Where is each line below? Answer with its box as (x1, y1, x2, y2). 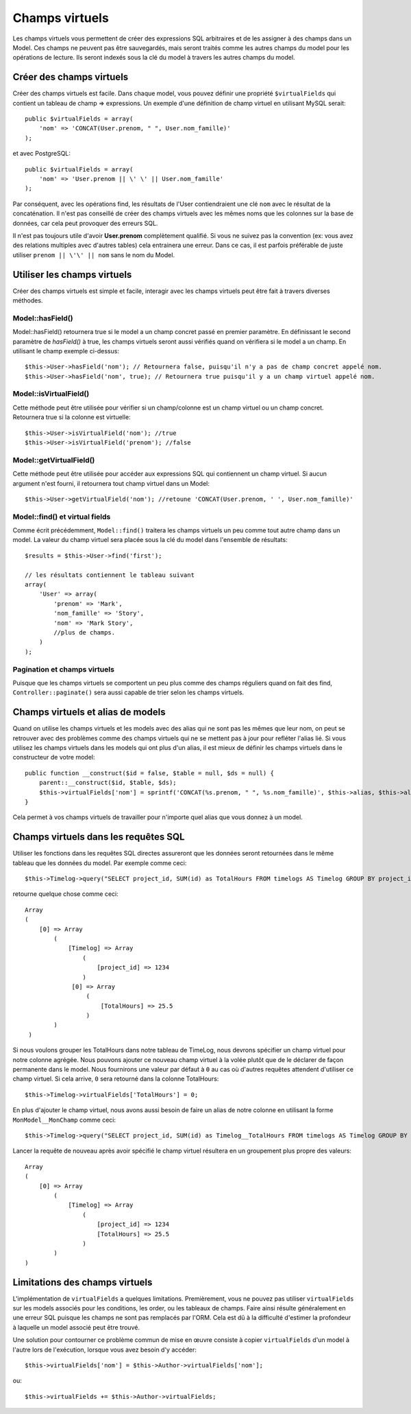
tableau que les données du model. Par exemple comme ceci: (12, 858, 187, 867)
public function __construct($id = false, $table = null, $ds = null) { (25, 769, 274, 777)
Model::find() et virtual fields (12, 512, 111, 521)
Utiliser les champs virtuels (12, 268, 132, 281)
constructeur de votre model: (12, 753, 95, 762)
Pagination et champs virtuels (12, 664, 114, 674)
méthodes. (12, 296, 43, 305)
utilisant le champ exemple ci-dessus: (12, 346, 120, 355)
